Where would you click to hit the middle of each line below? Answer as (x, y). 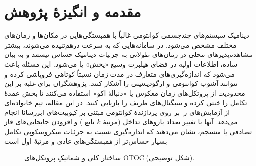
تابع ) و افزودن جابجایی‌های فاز (50, 122)
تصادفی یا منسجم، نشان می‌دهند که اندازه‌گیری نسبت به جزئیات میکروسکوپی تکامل (128, 131)
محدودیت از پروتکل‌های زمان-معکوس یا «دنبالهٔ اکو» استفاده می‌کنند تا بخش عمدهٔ (125, 93)
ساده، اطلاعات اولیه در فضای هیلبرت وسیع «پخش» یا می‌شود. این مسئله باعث (121, 64)
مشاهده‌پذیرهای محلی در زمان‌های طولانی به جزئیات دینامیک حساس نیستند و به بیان (128, 54)
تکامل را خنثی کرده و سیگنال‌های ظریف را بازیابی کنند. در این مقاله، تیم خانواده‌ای (126, 102)
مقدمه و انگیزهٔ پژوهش (73, 12)
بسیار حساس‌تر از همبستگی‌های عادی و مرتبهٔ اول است (86, 141)
